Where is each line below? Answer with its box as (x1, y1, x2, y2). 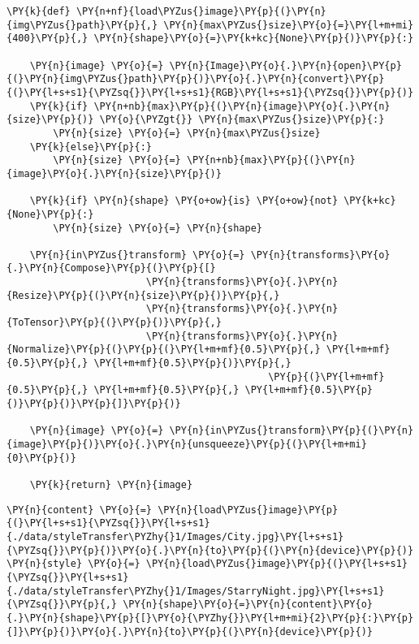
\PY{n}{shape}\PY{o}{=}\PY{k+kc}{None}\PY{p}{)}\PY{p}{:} (93, 32, 414, 45)
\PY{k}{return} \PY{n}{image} (29, 478, 193, 491)
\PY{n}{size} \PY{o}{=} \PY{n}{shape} (53, 222, 262, 234)
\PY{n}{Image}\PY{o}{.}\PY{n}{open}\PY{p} (169, 59, 402, 71)
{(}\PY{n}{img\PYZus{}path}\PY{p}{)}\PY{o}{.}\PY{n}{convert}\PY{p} (6, 73, 385, 85)
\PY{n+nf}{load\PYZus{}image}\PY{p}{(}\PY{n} (76, 6, 326, 17)
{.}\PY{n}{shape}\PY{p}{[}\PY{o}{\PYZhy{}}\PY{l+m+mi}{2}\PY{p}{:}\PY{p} (6, 612, 414, 624)
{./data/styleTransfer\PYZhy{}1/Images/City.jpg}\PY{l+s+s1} (6, 530, 344, 542)
